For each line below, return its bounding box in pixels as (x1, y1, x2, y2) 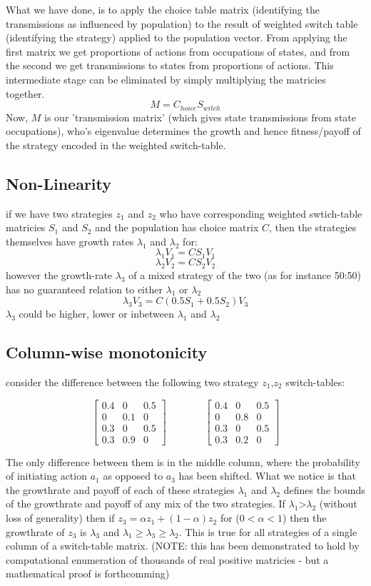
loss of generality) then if (6, 510, 115, 525)
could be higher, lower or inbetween (19, 306, 175, 321)
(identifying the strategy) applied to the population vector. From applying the (6, 30, 347, 45)
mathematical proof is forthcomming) (6, 566, 170, 581)
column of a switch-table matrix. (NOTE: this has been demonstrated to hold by (6, 538, 360, 553)
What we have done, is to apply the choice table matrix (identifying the (6, 2, 320, 16)
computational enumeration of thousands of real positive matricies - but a (6, 552, 329, 567)
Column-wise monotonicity (6, 341, 208, 363)
